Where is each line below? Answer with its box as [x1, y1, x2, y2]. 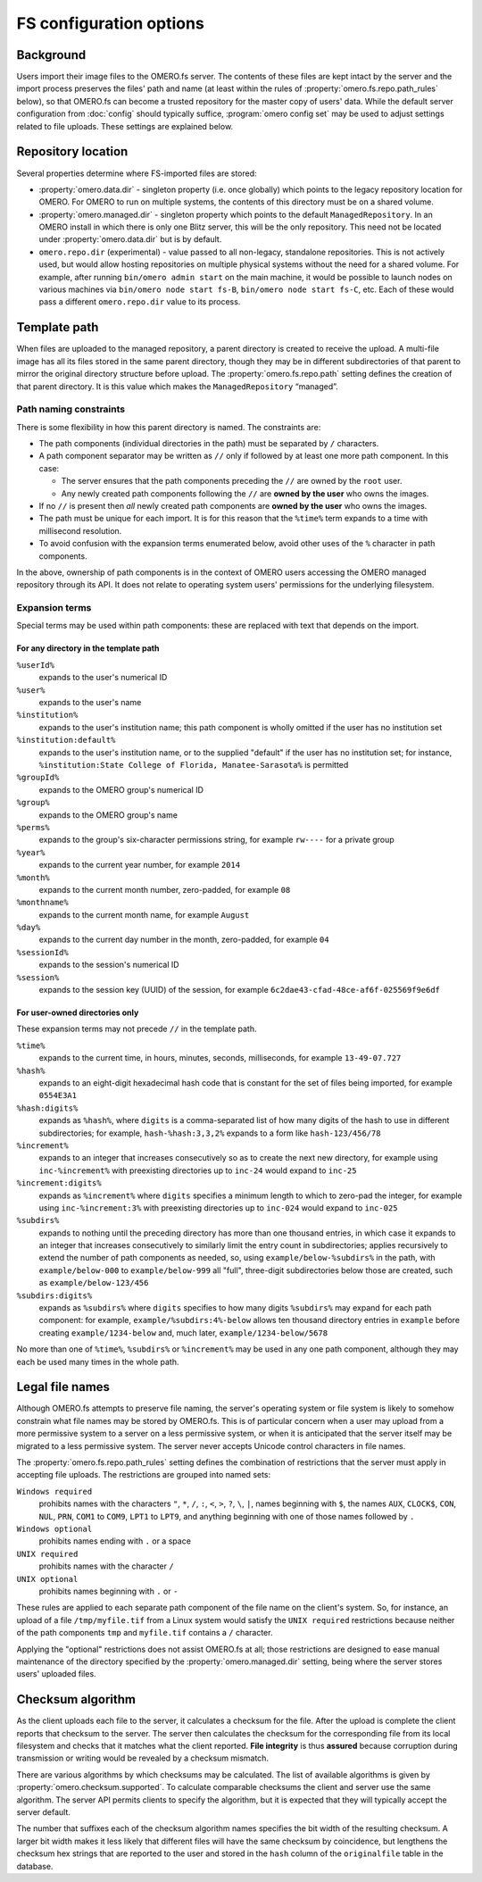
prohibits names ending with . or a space [38, 1536, 192, 1546]
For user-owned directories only [16, 1007, 139, 1018]
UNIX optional [16, 1574, 79, 1584]
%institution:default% [16, 735, 116, 745]
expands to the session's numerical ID [38, 960, 179, 970]
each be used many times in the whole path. [16, 1356, 179, 1367]
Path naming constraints [16, 403, 126, 415]
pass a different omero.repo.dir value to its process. [38, 296, 241, 307]
